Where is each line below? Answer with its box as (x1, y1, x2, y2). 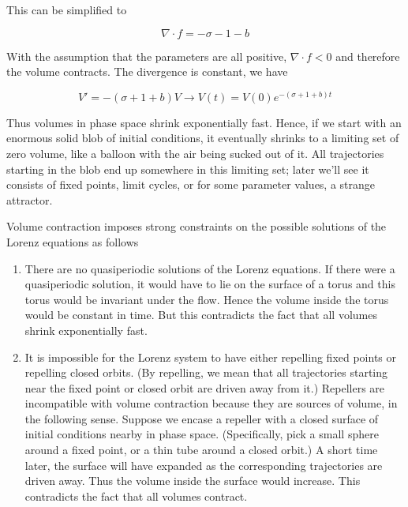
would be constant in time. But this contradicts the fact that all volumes (24, 306, 377, 323)
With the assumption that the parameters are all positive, (6, 47, 287, 64)
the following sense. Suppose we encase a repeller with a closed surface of (24, 410, 379, 426)
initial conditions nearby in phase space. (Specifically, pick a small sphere (24, 426, 379, 442)
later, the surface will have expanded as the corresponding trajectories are (24, 456, 383, 473)
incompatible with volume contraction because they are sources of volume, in (24, 395, 398, 411)
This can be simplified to (6, 2, 127, 17)
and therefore (335, 47, 400, 64)
